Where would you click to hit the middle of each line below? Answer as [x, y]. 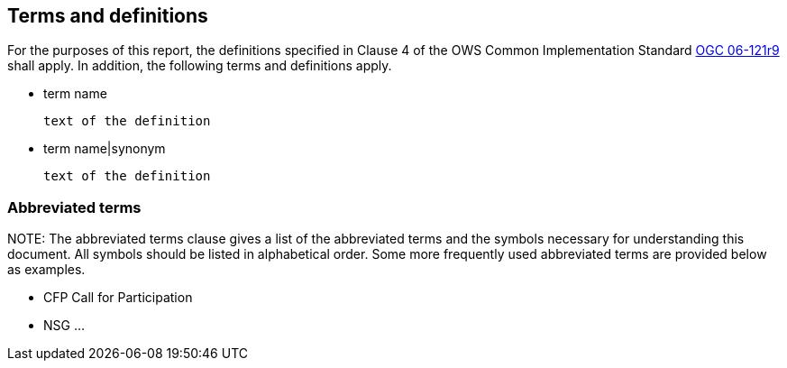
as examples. [46, 270]
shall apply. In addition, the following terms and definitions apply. [200, 66]
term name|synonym [105, 149]
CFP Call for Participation [118, 298]
